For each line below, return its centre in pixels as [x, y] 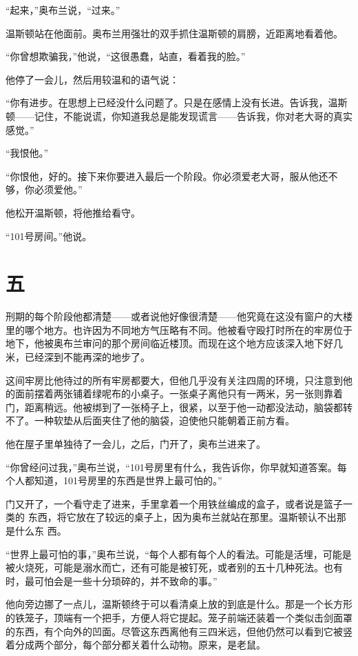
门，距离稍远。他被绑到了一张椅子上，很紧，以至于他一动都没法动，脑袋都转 [179, 407]
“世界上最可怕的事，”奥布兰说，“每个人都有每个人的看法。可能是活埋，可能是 [179, 554]
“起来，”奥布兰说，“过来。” [63, 10]
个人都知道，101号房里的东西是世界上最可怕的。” [114, 480]
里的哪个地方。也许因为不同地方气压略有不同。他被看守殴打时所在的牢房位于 [179, 329]
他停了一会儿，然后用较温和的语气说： [92, 79]
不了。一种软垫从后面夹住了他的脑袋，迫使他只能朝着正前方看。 [150, 420]
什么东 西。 [41, 530]
